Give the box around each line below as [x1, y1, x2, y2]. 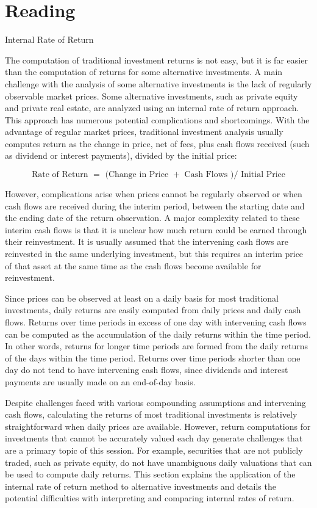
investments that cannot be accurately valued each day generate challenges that [5, 432, 303, 445]
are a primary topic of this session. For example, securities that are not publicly [5, 443, 303, 456]
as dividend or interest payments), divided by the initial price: [5, 149, 237, 162]
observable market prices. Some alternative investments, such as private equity [5, 89, 298, 102]
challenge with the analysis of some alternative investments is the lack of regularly [5, 77, 312, 90]
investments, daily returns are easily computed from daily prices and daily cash [5, 303, 301, 316]
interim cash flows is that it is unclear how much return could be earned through [5, 223, 307, 236]
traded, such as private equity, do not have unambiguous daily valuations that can [5, 455, 312, 468]
